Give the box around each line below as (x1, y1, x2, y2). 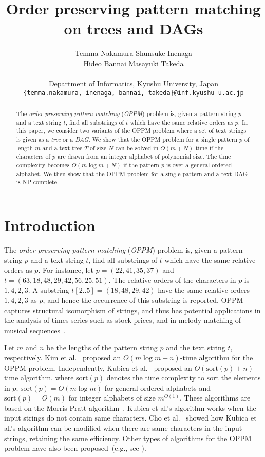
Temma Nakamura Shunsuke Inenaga (74, 48, 192, 59)
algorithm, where (20, 372, 74, 383)
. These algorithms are (180, 392, 251, 403)
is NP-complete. (16, 178, 59, 186)
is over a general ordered (166, 161, 232, 169)
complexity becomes (16, 161, 70, 169)
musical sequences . (4, 325, 66, 335)
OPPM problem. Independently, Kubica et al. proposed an (4, 362, 192, 373)
